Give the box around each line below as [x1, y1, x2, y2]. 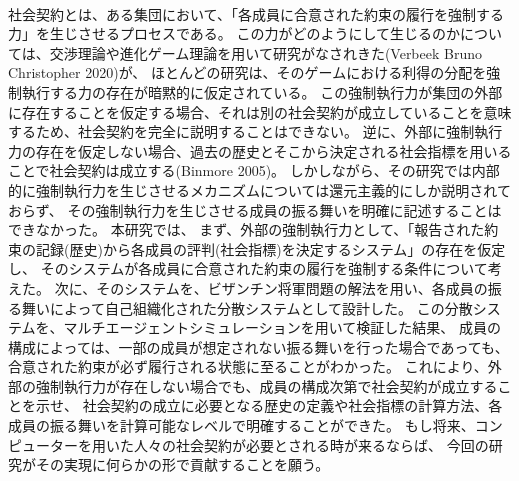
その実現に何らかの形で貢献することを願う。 [35, 454, 330, 475]
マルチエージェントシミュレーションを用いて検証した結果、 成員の [63, 317, 501, 338]
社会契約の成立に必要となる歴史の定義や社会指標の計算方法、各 [82, 395, 503, 416]
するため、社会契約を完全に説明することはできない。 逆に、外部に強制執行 [8, 121, 503, 142]
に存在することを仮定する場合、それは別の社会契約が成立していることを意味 [8, 101, 512, 122]
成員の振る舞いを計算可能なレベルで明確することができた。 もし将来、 [8, 415, 475, 436]
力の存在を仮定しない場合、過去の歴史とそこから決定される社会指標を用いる [8, 140, 512, 161]
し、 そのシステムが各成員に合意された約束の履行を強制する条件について [8, 258, 488, 279]
